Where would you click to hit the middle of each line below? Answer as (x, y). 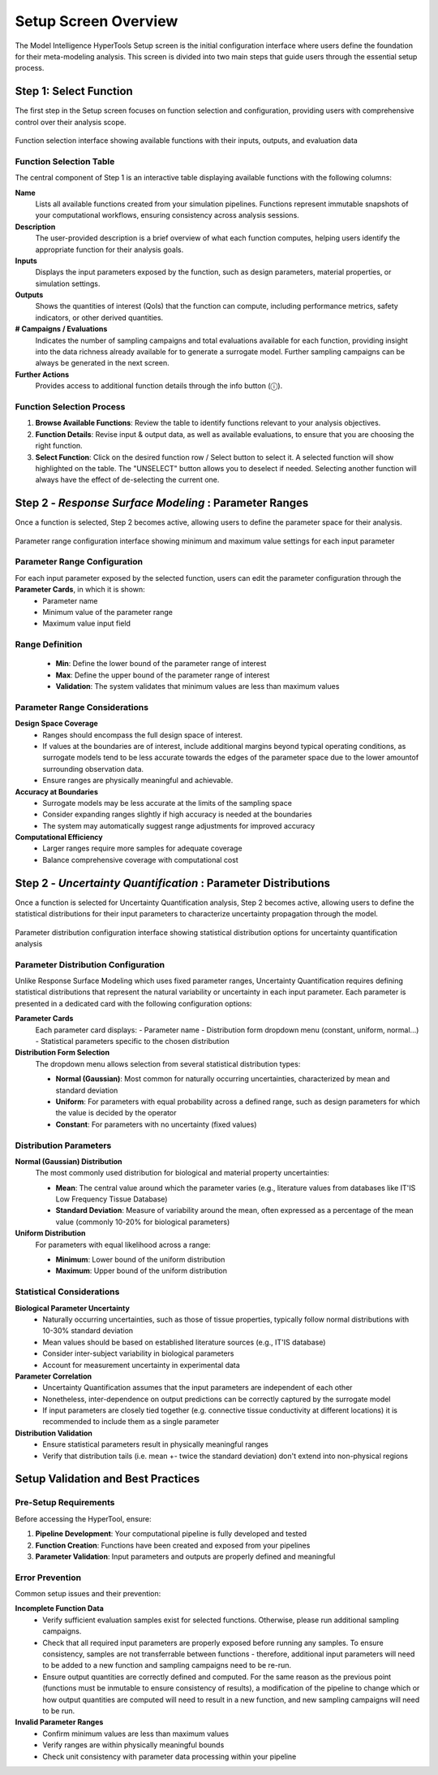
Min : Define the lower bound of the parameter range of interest (161, 664)
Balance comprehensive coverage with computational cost (140, 859)
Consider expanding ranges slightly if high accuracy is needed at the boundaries (177, 814)
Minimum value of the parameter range (108, 612)
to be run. (59, 1711)
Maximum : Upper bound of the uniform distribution (141, 1271)
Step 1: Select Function (74, 91)
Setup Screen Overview (97, 21)
